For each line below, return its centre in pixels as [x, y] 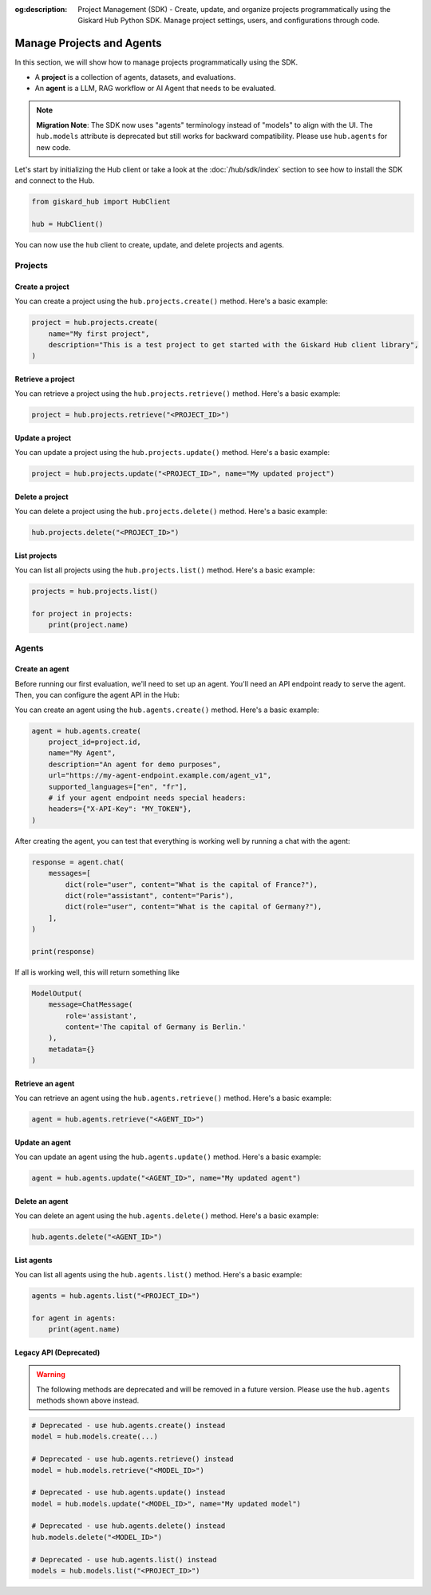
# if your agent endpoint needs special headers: [147, 797]
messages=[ [69, 873]
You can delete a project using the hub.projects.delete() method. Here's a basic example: [171, 512]
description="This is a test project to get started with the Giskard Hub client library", [233, 344]
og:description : [41, 9]
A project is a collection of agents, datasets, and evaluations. [135, 77]
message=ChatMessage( [91, 1005]
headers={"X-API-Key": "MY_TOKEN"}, [120, 809]
